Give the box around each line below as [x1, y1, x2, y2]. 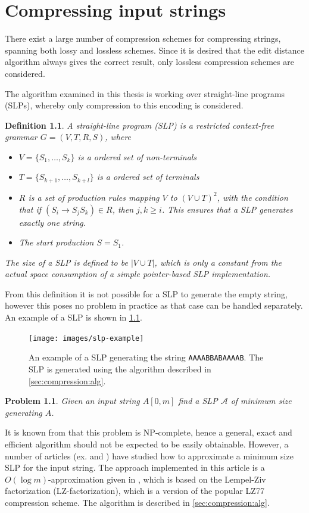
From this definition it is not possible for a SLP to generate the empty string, [5, 287, 288, 300]
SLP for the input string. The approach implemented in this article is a [5, 461, 265, 474]
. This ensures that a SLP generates [161, 203, 293, 215]
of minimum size [230, 394, 292, 407]
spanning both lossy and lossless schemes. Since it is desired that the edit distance [5, 43, 304, 56]
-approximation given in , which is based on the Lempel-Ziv [48, 472, 266, 485]
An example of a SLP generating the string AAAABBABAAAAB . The [29, 351, 264, 363]
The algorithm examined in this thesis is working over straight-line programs [5, 87, 285, 100]
